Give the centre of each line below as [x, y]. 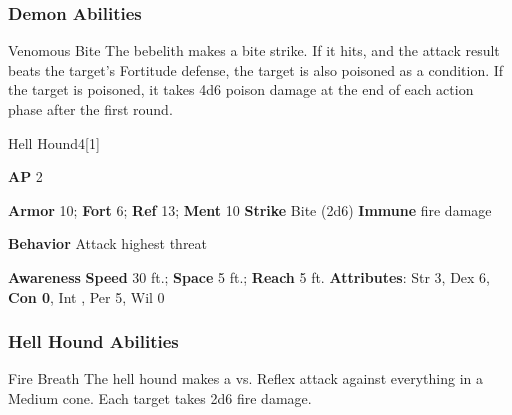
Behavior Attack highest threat [108, 243]
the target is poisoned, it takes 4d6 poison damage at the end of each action [241, 89]
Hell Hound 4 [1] [54, 142]
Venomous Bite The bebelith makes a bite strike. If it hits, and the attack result [254, 50]
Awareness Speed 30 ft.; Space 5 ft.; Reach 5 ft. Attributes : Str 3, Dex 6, [249, 276]
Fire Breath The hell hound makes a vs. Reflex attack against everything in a [245, 378]
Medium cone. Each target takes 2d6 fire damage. [160, 397]
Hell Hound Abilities [93, 341]
